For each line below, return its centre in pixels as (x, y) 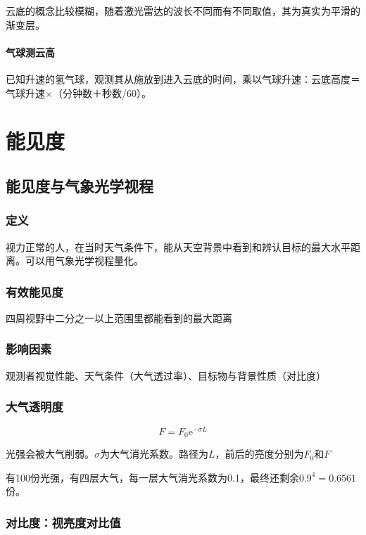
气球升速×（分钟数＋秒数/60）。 (78, 92)
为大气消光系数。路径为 (154, 454)
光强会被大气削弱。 (50, 454)
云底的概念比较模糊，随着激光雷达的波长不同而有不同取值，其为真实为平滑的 (183, 11)
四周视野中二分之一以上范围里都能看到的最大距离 (119, 317)
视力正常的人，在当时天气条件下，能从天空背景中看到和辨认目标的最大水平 (178, 246)
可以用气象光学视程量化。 (84, 260)
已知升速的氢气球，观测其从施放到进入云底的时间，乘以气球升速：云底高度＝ (183, 78)
